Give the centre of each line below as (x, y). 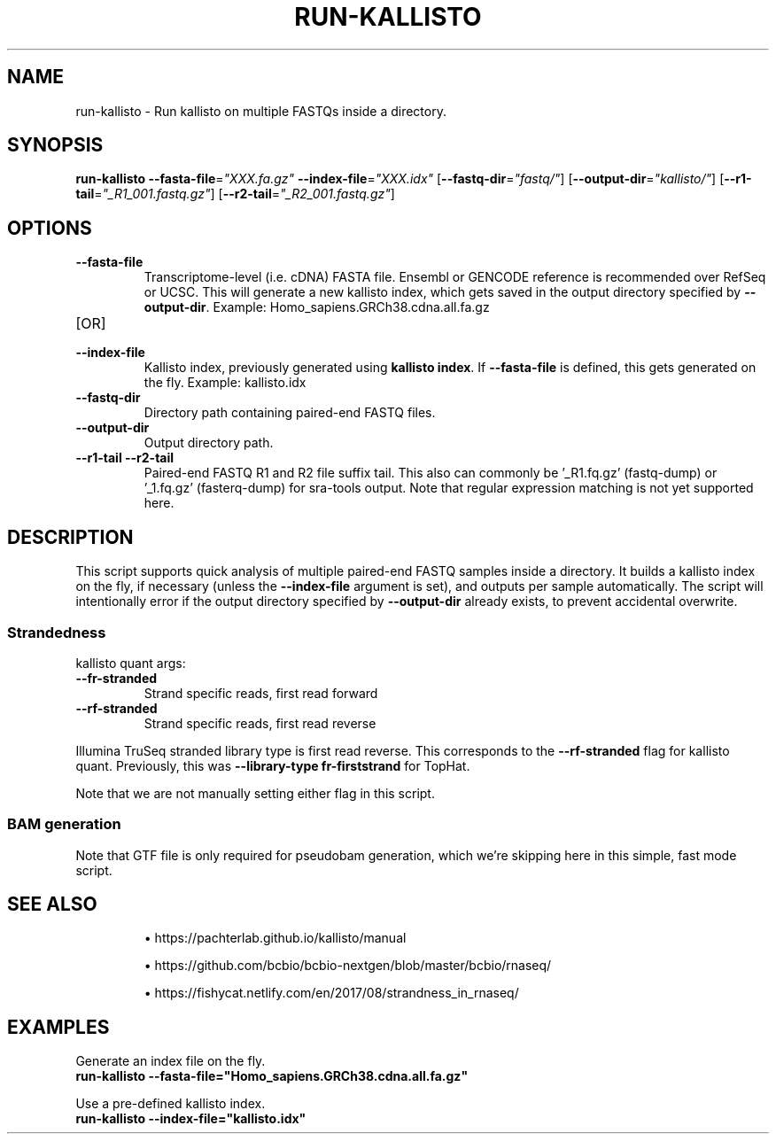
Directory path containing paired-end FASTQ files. (290, 413)
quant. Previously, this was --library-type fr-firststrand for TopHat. (273, 765)
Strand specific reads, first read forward (261, 693)
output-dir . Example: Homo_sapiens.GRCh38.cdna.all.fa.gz (317, 307)
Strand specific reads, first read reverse (260, 723)
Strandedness (57, 632)
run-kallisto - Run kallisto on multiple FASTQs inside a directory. (261, 111)
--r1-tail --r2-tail (125, 458)
